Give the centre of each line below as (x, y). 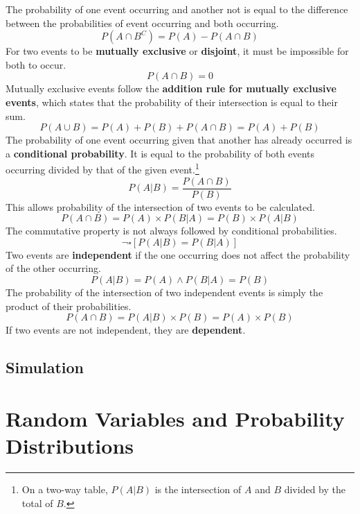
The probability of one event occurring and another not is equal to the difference (177, 9)
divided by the (315, 489)
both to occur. (36, 64)
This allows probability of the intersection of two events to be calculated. (160, 206)
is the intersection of (198, 489)
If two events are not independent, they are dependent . (126, 330)
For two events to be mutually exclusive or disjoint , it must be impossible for (177, 51)
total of (37, 503)
